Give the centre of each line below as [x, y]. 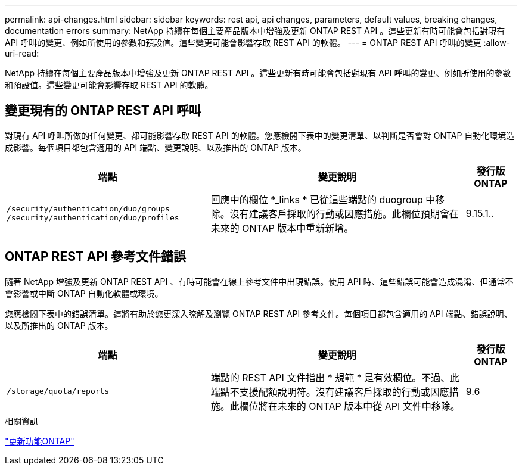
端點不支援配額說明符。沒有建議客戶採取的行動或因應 [330, 392]
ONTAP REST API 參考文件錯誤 [95, 257]
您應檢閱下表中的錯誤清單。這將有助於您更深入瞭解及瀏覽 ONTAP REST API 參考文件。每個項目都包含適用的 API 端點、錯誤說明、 [259, 313]
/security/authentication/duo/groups [88, 208]
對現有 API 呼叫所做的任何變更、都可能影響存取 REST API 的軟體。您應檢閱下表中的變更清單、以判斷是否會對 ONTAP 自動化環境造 [260, 135]
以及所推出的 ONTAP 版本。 [59, 325]
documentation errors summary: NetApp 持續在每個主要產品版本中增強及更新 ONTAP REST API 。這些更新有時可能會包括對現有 [255, 31]
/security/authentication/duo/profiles [93, 217]
